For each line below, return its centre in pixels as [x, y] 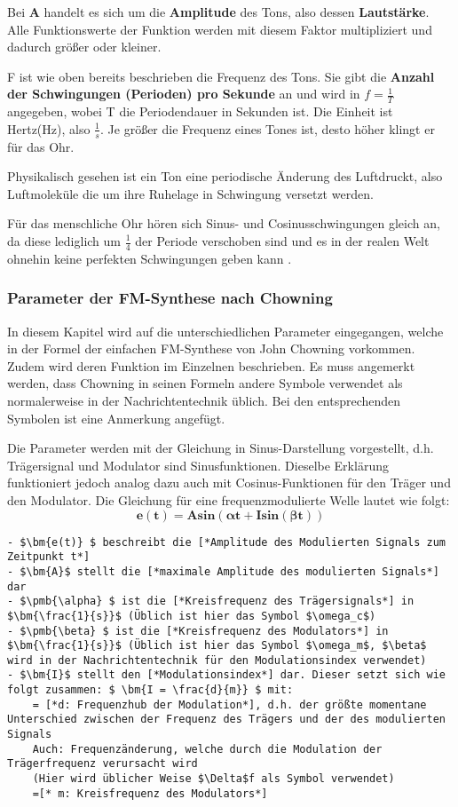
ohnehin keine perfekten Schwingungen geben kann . [150, 258]
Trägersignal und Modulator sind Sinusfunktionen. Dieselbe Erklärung [198, 465]
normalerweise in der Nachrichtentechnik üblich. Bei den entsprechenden [204, 401]
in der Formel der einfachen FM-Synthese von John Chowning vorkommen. [211, 348]
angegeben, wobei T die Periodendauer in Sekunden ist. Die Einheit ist [200, 111]
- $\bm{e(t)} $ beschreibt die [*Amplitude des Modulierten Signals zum [226, 542]
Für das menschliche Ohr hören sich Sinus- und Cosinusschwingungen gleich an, [224, 223]
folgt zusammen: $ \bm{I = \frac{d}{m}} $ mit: [150, 690]
